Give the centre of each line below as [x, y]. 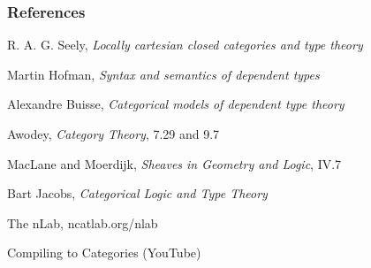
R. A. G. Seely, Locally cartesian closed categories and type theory [185, 45]
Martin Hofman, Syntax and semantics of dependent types [163, 74]
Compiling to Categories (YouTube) [104, 253]
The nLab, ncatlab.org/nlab [83, 222]
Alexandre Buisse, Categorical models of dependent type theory [176, 104]
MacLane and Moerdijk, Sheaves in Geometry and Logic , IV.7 [174, 163]
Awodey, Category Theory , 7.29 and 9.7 [114, 134]
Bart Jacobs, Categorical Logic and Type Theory [137, 193]
